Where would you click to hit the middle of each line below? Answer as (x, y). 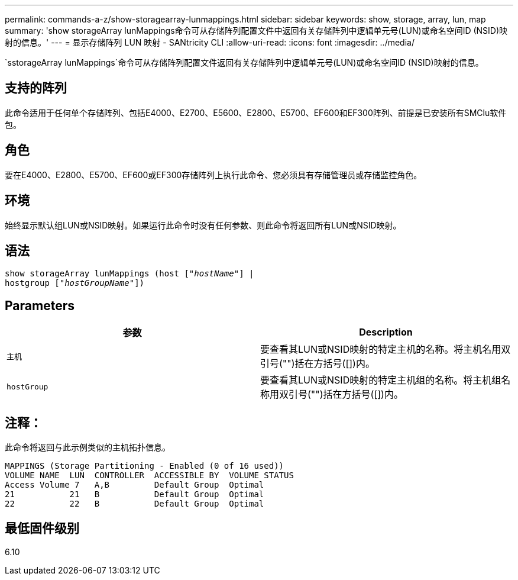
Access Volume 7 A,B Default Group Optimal (135, 485)
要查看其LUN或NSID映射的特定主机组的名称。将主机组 (381, 380)
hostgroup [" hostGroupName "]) (75, 283)
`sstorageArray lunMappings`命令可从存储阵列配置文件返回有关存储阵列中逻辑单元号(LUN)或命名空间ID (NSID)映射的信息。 (244, 62)
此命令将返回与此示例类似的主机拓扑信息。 (88, 447)
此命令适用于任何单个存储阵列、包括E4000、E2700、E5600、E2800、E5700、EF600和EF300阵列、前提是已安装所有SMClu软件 (256, 112)
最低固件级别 (42, 529)
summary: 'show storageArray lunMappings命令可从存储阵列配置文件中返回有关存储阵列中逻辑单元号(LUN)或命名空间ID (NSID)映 (256, 30)
